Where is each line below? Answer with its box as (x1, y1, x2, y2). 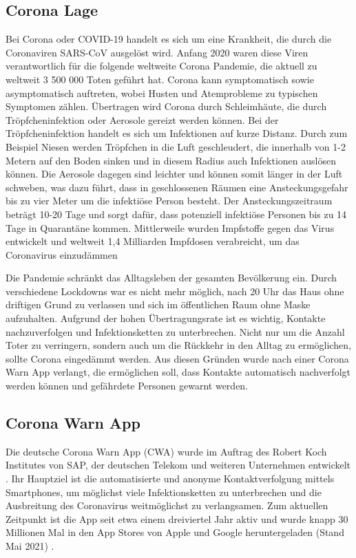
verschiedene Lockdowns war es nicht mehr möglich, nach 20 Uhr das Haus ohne (6, 283, 344, 298)
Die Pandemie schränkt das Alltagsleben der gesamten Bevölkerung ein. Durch (6, 270, 337, 285)
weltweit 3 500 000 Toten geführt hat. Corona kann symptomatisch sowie (6, 72, 314, 86)
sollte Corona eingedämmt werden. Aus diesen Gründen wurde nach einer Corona (6, 351, 349, 365)
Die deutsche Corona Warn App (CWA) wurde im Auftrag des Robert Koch (6, 444, 327, 458)
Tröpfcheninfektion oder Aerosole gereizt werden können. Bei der (6, 112, 279, 127)
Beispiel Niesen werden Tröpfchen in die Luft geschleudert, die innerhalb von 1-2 (6, 139, 346, 153)
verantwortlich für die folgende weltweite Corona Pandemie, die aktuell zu (6, 58, 317, 73)
